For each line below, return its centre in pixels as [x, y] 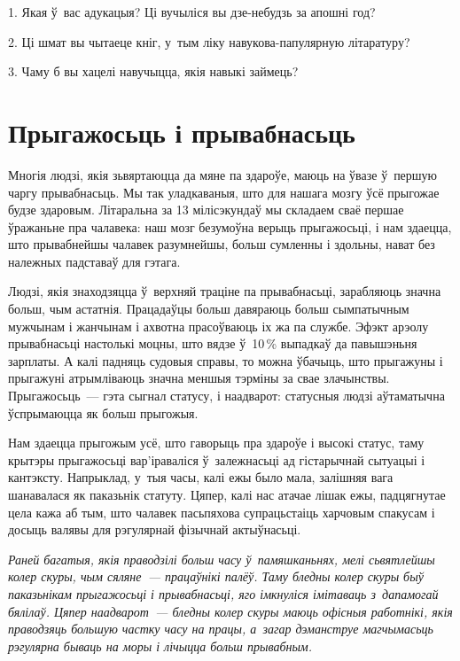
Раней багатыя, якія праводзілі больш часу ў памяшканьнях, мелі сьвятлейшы [222, 559]
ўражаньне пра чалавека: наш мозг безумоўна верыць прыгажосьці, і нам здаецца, [230, 226]
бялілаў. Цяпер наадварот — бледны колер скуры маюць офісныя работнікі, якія [230, 611]
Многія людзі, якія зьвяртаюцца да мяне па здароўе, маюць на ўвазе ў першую [223, 174]
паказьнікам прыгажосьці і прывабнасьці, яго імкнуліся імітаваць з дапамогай [223, 593]
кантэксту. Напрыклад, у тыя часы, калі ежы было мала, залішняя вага [201, 477]
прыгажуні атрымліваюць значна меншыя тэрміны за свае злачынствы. [199, 378]
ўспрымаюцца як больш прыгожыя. [103, 412]
